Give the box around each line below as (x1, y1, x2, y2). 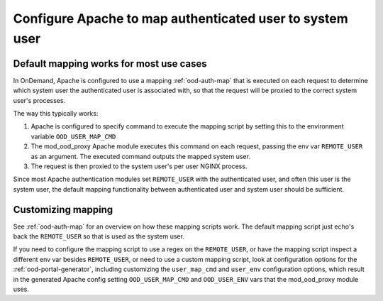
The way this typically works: (13, 109, 99, 118)
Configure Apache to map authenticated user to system (13, 11, 348, 26)
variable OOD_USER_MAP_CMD (30, 132, 116, 141)
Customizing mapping (13, 203, 113, 216)
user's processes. (13, 96, 66, 104)
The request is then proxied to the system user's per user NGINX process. (30, 162, 248, 170)
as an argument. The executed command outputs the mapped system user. (30, 152, 251, 160)
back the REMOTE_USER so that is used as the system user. (13, 232, 184, 241)
